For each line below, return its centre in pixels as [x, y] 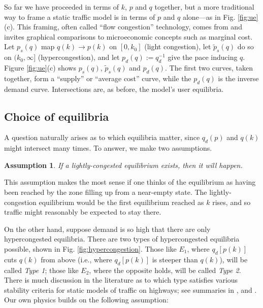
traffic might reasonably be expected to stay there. [83, 212]
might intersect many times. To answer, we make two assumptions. [108, 148]
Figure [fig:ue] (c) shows [40, 67]
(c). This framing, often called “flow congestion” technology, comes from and [123, 27]
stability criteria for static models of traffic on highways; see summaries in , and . [130, 289]
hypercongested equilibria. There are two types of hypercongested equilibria [122, 239]
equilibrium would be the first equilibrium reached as [121, 202]
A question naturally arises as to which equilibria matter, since [102, 137]
